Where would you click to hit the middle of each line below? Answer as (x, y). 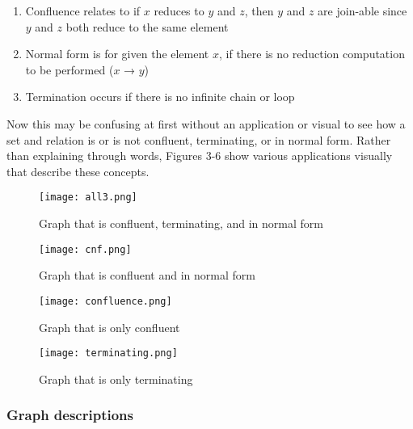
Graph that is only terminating (116, 379)
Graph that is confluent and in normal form (147, 275)
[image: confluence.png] (105, 301)
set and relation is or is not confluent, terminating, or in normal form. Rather (199, 139)
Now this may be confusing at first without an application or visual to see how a (206, 123)
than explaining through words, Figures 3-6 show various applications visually (200, 156)
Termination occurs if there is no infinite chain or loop (160, 97)
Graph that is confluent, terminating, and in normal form (181, 223)
